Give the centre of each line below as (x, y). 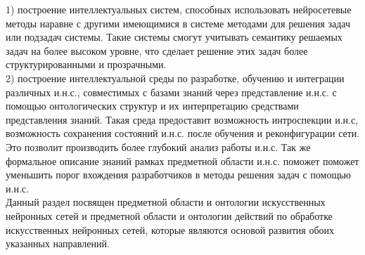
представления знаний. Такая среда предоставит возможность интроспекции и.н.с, (182, 119)
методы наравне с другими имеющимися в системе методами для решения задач (178, 23)
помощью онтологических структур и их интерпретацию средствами (152, 106)
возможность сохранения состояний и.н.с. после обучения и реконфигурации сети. (183, 133)
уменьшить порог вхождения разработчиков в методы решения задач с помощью (179, 175)
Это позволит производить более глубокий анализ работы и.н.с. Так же (158, 146)
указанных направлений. (58, 243)
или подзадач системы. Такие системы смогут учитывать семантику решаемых (174, 37)
